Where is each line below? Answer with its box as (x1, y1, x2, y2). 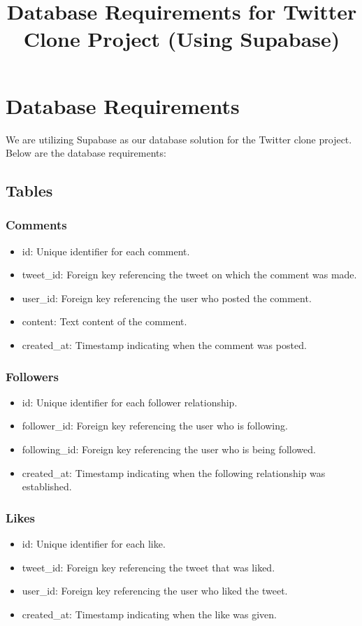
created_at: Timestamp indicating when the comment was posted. (22, 338, 307, 353)
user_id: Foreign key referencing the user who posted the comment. (22, 290, 312, 305)
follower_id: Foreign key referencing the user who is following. (22, 418, 288, 433)
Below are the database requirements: (6, 145, 166, 160)
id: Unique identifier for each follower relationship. (22, 394, 238, 409)
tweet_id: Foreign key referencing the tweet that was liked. (22, 560, 275, 574)
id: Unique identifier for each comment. (22, 243, 190, 258)
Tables (6, 180, 53, 201)
